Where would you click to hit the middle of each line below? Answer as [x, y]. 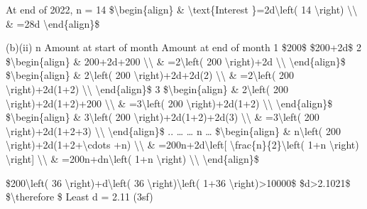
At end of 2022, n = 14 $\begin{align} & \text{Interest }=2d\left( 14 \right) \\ [182, 9]
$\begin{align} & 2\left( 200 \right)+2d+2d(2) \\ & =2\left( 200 [150, 75]
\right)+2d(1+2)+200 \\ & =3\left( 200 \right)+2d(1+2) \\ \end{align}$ [169, 103]
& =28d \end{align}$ [53, 23]
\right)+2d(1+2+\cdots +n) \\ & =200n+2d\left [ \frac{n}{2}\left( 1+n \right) [182, 145]
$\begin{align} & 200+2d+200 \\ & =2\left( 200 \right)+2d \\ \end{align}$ [176, 61]
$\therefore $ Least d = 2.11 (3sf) [80, 197]
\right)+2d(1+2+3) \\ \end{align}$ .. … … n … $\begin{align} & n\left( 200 [173, 130]
